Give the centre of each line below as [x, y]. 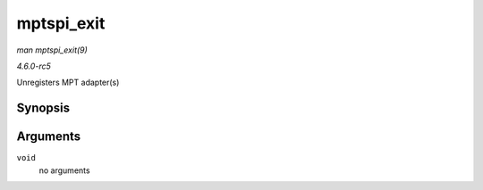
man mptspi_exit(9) [52, 50]
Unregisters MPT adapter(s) [68, 83]
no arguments [64, 170]
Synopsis [43, 108]
